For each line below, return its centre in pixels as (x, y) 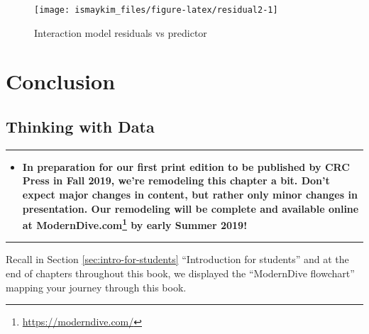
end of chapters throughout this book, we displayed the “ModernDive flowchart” (180, 273)
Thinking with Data (80, 127)
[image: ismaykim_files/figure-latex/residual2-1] (156, 10)
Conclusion (61, 81)
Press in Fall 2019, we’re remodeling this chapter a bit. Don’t (176, 180)
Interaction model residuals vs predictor (121, 32)
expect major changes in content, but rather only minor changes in (190, 195)
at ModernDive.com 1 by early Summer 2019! (135, 224)
